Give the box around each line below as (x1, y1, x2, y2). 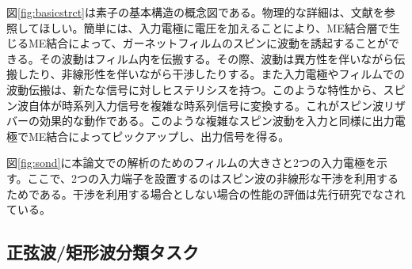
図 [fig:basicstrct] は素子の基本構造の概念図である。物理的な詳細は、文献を (6, 4, 384, 20)
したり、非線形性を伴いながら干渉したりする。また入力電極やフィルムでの (17, 66, 405, 82)
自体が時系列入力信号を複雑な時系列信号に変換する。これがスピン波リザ (28, 97, 406, 113)
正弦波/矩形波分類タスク (6, 240, 200, 264)
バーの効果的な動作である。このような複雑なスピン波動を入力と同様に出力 (6, 112, 395, 129)
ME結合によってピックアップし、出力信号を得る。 (28, 127, 290, 144)
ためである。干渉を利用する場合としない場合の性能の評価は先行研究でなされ (6, 185, 406, 202)
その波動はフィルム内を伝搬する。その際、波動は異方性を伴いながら (39, 50, 395, 66)
